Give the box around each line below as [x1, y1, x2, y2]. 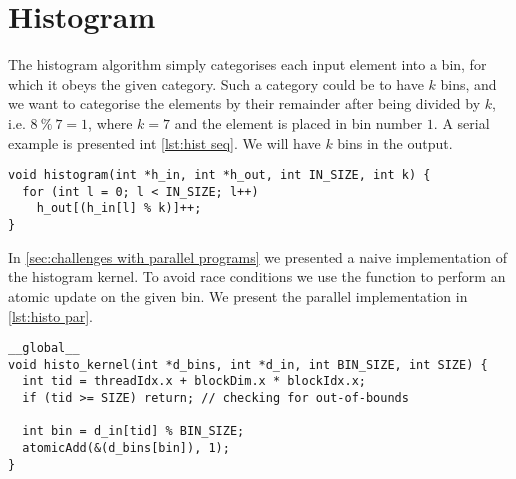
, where [88, 112, 133, 133]
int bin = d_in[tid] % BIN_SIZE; [22, 424, 245, 439]
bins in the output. [337, 132, 453, 153]
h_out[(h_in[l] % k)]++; [36, 201, 202, 216]
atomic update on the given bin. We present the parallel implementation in [8, 285, 468, 306]
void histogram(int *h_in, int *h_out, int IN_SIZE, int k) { [8, 168, 431, 183]
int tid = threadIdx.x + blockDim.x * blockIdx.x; [22, 374, 366, 389]
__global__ [8, 341, 80, 356]
